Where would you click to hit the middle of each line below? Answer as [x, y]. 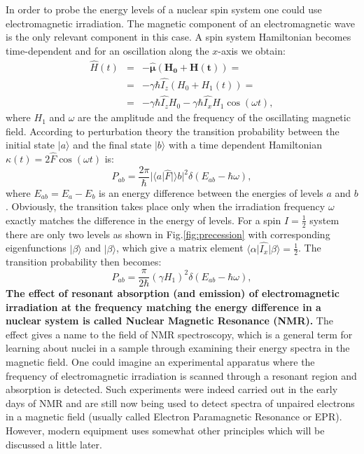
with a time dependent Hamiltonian [245, 145]
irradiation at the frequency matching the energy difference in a [163, 307]
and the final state [112, 145]
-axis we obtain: [252, 50]
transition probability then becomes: [84, 262]
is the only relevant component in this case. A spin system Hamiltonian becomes [178, 37]
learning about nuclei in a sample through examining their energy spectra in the [178, 348]
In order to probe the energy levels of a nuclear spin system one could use [164, 9]
